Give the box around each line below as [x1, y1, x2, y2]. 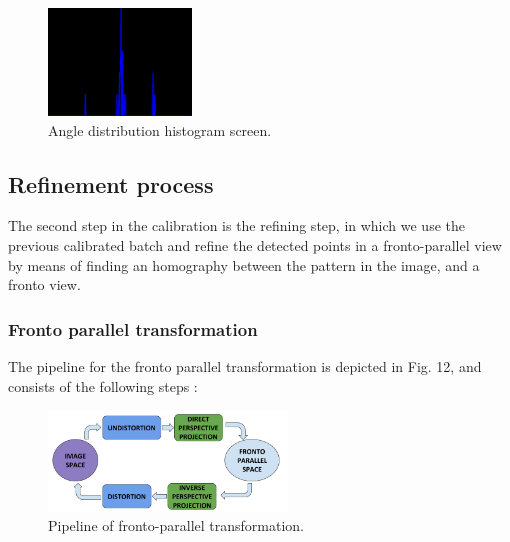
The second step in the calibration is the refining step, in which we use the [8, 215, 465, 236]
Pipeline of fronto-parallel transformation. [48, 515, 304, 536]
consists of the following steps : [8, 375, 198, 396]
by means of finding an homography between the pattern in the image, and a [8, 254, 480, 275]
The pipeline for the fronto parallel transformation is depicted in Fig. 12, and [8, 355, 482, 376]
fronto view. [8, 274, 81, 295]
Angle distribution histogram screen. [48, 119, 272, 140]
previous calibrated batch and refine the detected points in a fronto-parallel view [8, 234, 502, 255]
